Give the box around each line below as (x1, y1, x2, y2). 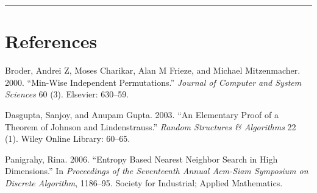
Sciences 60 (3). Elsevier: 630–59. (5, 88, 129, 100)
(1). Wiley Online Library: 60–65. (5, 132, 130, 145)
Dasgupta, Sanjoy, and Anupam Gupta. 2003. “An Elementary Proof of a (5, 108, 279, 121)
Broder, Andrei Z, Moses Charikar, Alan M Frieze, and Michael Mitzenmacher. (5, 64, 301, 77)
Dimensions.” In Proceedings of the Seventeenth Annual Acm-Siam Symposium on (5, 164, 308, 177)
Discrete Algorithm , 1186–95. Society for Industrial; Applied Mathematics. (5, 176, 283, 189)
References (5, 29, 98, 54)
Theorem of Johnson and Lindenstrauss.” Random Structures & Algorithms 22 (5, 120, 296, 133)
